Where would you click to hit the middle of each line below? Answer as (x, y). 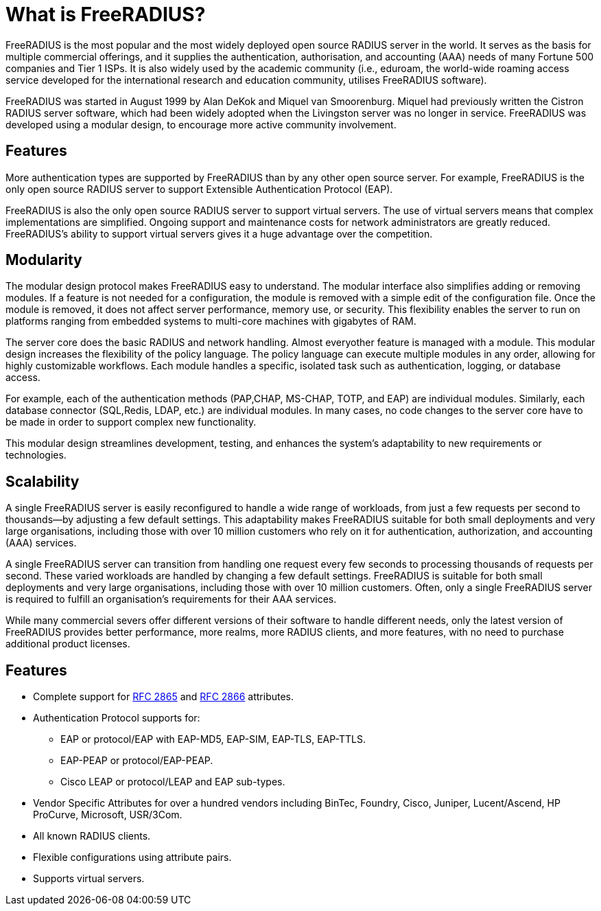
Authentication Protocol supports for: (117, 718)
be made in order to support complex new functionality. (131, 422)
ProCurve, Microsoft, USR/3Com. (108, 815)
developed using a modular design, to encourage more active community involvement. (201, 124)
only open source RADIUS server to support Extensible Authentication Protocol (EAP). (199, 189)
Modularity (44, 260)
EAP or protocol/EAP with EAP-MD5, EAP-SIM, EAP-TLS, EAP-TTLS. (213, 739)
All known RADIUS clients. (92, 836)
